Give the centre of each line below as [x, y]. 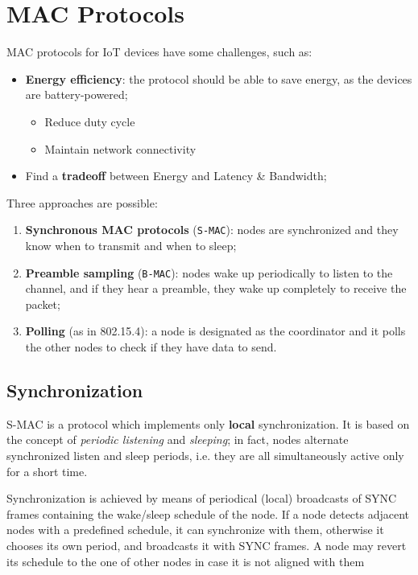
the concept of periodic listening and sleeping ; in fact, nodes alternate [178, 439]
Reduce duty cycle [90, 121]
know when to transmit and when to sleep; [131, 245]
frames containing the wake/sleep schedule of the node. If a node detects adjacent [208, 513]
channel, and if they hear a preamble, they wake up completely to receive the [216, 288]
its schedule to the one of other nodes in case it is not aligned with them [186, 561]
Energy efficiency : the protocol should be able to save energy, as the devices [219, 78]
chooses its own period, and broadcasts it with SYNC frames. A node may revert [207, 545]
